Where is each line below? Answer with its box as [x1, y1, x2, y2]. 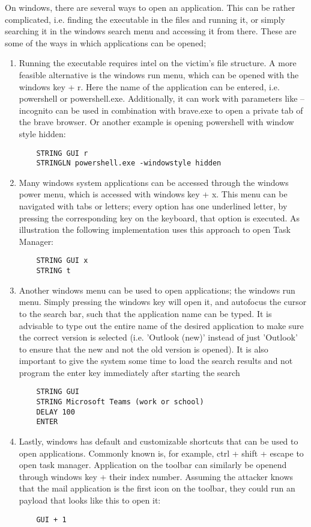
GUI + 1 [36, 515, 67, 524]
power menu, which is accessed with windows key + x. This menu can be [19, 188, 288, 200]
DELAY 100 [36, 407, 75, 416]
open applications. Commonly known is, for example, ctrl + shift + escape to [19, 446, 304, 459]
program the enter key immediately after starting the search [19, 366, 240, 378]
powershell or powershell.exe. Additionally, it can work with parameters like [19, 92, 298, 105]
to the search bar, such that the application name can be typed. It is [19, 307, 272, 319]
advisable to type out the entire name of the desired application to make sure [19, 319, 304, 331]
